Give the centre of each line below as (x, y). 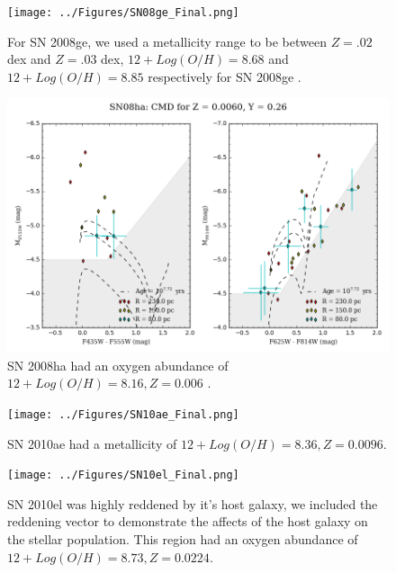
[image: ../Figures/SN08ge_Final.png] (123, 13)
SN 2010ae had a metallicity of (92, 443)
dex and (29, 59)
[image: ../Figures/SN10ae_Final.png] (123, 414)
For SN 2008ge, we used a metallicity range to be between (167, 41)
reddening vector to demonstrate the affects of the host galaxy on (188, 521)
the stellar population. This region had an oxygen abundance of (183, 538)
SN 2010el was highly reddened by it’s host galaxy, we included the (193, 503)
